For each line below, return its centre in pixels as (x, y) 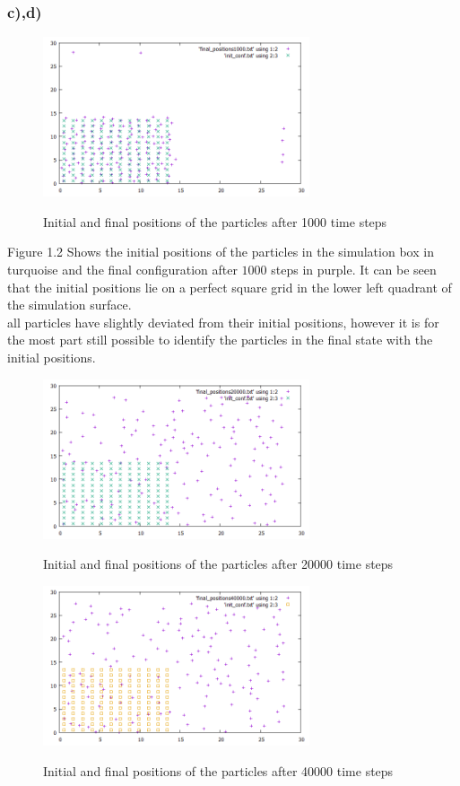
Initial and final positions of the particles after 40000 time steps (218, 770)
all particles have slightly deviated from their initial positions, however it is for (223, 322)
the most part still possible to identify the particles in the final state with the (220, 340)
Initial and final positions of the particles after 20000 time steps (218, 564)
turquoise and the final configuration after (122, 270)
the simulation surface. (69, 305)
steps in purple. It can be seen (354, 270)
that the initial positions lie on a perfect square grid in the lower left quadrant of (230, 287)
